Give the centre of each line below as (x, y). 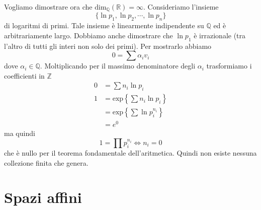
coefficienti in (24, 75)
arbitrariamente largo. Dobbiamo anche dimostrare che (89, 35)
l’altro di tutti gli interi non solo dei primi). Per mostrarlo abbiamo (108, 46)
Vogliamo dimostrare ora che (48, 7)
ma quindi (20, 133)
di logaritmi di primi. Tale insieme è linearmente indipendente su (104, 25)
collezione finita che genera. (46, 162)
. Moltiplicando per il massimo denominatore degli (118, 66)
